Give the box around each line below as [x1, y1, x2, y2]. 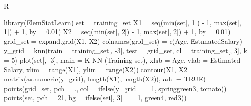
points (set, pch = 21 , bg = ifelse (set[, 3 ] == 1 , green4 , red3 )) [4, 93, 187, 103]
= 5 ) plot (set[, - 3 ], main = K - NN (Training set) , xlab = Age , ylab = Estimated [4, 54, 241, 65]
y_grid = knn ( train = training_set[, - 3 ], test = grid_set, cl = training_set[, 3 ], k [4, 45, 247, 55]
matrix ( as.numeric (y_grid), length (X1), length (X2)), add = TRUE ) [4, 74, 206, 84]
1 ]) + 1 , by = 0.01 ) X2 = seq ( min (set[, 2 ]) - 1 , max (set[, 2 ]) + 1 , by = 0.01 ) [4, 26, 231, 37]
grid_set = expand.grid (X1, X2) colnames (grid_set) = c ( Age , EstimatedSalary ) [4, 36, 242, 46]
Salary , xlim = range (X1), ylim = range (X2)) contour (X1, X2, [4, 64, 189, 74]
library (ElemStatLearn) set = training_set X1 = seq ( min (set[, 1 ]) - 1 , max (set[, [4, 17, 241, 27]
